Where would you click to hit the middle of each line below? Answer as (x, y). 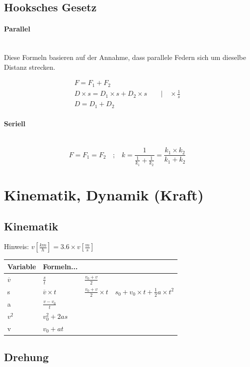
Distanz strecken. (30, 67)
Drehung (26, 357)
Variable (22, 266)
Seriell (15, 124)
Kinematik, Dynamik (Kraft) (104, 194)
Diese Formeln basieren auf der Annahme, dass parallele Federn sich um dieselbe (125, 57)
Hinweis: (17, 246)
